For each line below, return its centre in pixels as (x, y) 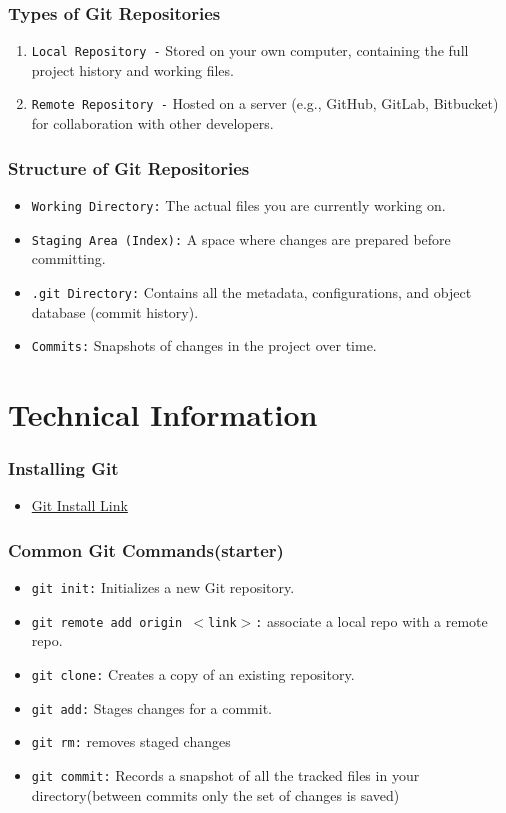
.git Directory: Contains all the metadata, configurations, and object (251, 291)
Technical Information (163, 413)
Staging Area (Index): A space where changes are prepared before (241, 238)
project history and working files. (132, 69)
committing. (68, 258)
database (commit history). (115, 311)
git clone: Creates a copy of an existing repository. (193, 674)
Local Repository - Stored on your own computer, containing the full (250, 50)
